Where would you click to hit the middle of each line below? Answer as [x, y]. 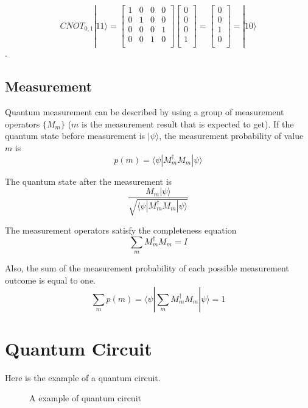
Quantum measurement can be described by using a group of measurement [145, 112]
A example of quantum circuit [85, 398]
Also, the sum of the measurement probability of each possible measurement [147, 268]
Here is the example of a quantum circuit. [83, 377]
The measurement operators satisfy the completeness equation [121, 230]
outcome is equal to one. [51, 280]
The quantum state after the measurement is [89, 181]
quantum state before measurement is [75, 136]
